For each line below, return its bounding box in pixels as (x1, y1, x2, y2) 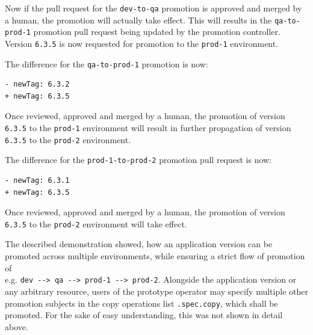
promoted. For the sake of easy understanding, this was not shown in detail (5, 309, 283, 321)
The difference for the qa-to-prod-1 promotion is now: (5, 57, 208, 70)
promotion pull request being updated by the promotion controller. (33, 25, 280, 38)
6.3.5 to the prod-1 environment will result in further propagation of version (5, 121, 291, 134)
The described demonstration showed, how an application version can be (5, 238, 273, 250)
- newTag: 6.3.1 (5, 176, 70, 185)
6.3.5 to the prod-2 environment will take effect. (5, 217, 187, 230)
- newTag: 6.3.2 (5, 80, 70, 89)
